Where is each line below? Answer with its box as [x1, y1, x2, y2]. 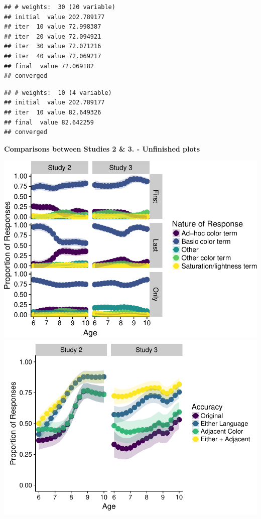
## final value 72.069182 [4, 62, 94, 70]
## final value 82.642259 [4, 118, 94, 126]
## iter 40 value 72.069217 [4, 52, 101, 60]
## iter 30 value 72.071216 [4, 43, 101, 50]
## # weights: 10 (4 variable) [4, 89, 112, 96]
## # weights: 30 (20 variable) [4, 4, 115, 11]
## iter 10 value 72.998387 [4, 23, 101, 31]
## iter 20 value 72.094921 [4, 33, 101, 40]
